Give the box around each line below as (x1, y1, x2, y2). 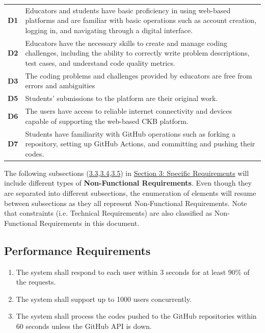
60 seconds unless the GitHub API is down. (16, 320, 152, 331)
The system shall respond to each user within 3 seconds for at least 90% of (16, 266, 250, 277)
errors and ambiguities (25, 80, 95, 91)
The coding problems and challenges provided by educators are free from (25, 70, 252, 81)
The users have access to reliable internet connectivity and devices (25, 106, 232, 116)
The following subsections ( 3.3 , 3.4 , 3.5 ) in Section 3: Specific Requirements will (4, 167, 249, 178)
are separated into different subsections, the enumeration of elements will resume (4, 188, 256, 198)
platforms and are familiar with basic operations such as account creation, (25, 15, 257, 25)
